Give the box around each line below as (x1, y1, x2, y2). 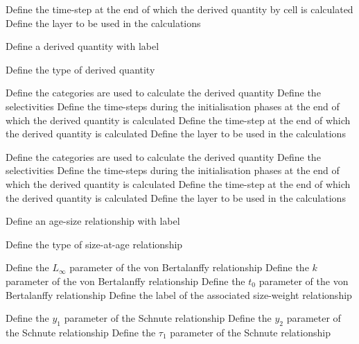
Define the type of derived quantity (6, 62, 155, 76)
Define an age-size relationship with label (6, 214, 180, 228)
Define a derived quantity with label (6, 39, 159, 53)
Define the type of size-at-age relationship (6, 237, 183, 251)
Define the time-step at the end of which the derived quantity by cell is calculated (6, 2, 353, 16)
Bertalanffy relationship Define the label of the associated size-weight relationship (6, 287, 352, 302)
